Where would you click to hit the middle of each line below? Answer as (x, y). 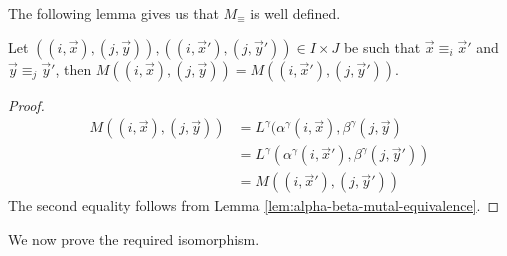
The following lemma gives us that (113, 13)
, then (73, 68)
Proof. (26, 104)
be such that (382, 46)
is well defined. (295, 13)
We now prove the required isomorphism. (134, 238)
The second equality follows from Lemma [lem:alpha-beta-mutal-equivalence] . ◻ (254, 205)
